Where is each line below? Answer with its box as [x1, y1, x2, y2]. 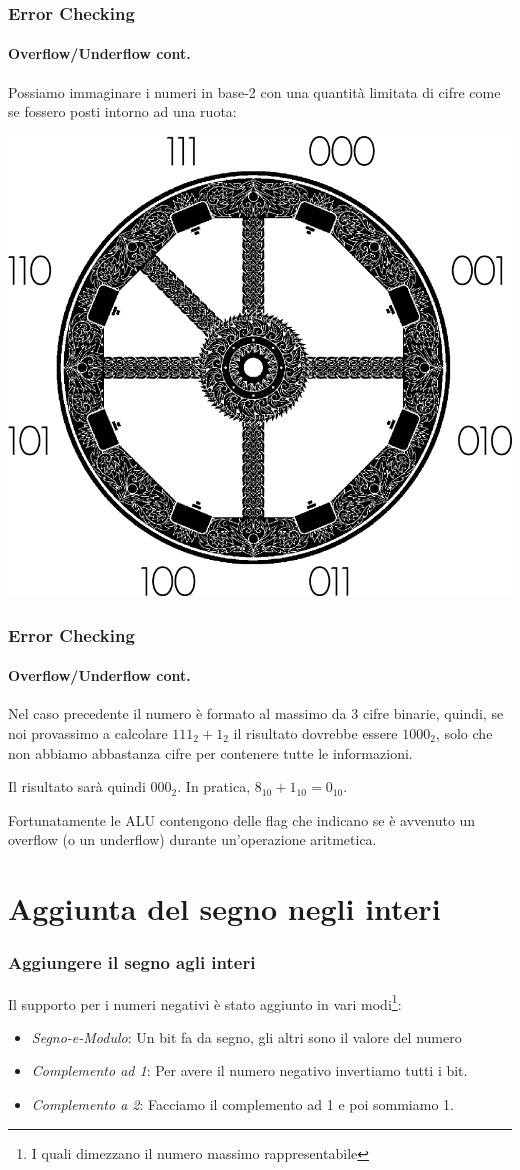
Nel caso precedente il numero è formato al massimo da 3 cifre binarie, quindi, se [8, 703, 504, 724]
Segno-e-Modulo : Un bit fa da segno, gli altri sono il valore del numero [31, 1026, 462, 1047]
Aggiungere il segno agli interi [8, 950, 256, 975]
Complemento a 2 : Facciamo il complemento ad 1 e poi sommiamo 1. [31, 1093, 454, 1114]
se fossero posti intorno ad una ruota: [8, 101, 237, 122]
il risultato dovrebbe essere [233, 722, 398, 743]
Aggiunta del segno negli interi [8, 888, 441, 929]
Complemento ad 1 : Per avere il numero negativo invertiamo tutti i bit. [31, 1060, 468, 1081]
